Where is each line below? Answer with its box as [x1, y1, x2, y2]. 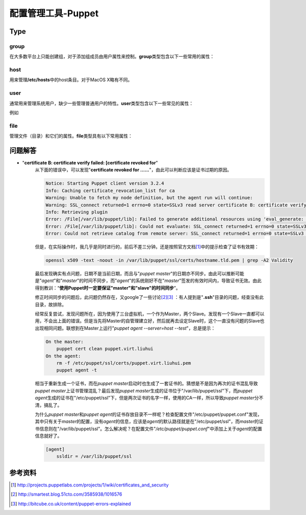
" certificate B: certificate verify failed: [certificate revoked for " [22, 160, 158, 166]
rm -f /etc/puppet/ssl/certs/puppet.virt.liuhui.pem [56, 360, 191, 366]
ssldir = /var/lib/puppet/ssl [56, 454, 132, 459]
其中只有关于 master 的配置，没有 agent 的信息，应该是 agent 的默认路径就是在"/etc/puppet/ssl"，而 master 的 [35, 418, 260, 425]
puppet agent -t [56, 367, 97, 373]
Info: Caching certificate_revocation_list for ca [45, 188, 175, 194]
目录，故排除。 [35, 301, 66, 308]
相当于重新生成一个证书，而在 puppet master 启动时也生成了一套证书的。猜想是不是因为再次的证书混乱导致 [35, 381, 258, 387]
